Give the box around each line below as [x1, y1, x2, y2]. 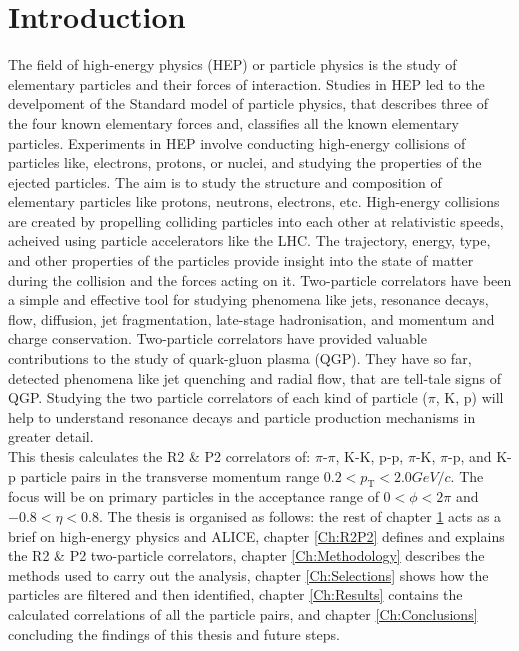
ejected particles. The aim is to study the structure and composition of [8, 171, 442, 192]
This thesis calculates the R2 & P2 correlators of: [8, 446, 311, 466]
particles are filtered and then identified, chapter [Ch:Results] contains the [8, 584, 463, 605]
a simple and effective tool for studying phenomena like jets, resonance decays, [8, 289, 489, 310]
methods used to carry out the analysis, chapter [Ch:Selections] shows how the [8, 564, 489, 585]
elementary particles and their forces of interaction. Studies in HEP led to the [8, 73, 485, 94]
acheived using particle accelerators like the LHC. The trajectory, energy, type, [8, 230, 491, 251]
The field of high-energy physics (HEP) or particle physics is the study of [8, 54, 457, 75]
